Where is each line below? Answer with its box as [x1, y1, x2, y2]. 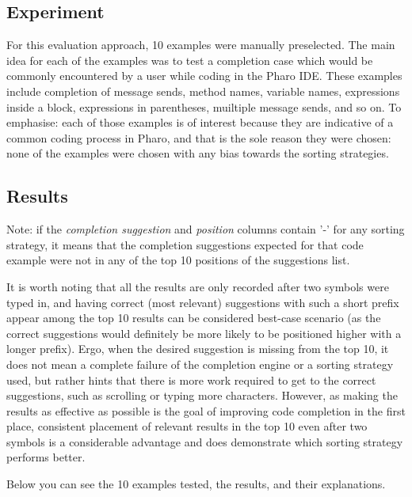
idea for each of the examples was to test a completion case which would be [6, 51, 373, 68]
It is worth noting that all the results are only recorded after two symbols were [6, 278, 389, 294]
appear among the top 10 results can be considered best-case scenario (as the [6, 309, 381, 326]
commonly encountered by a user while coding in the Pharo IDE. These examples [6, 67, 402, 84]
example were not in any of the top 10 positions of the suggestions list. [6, 252, 350, 268]
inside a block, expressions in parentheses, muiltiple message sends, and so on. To [6, 98, 402, 115]
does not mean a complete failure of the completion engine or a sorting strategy [6, 355, 394, 372]
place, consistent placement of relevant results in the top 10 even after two [6, 418, 368, 434]
